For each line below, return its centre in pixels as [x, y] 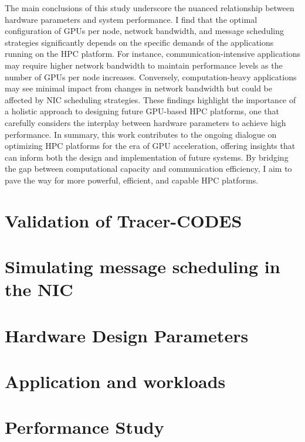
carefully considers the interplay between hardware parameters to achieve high [145, 122]
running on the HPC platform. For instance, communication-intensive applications [153, 54]
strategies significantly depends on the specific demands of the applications [139, 42]
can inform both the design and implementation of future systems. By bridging [147, 157]
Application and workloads [115, 381]
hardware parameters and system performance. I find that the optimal [131, 19]
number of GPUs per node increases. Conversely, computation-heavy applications [151, 76]
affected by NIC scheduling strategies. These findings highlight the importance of [150, 99]
